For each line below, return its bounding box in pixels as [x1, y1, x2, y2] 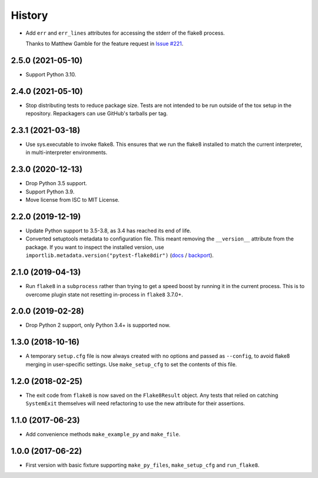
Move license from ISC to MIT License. [25, 196, 120, 203]
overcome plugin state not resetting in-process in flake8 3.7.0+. [25, 291, 184, 298]
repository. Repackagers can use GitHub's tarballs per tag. [25, 110, 168, 117]
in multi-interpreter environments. [25, 149, 108, 156]
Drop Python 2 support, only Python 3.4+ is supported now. [25, 322, 171, 329]
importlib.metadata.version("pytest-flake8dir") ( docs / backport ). [25, 252, 214, 259]
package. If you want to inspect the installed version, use [25, 243, 164, 250]
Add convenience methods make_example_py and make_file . [25, 430, 181, 437]
